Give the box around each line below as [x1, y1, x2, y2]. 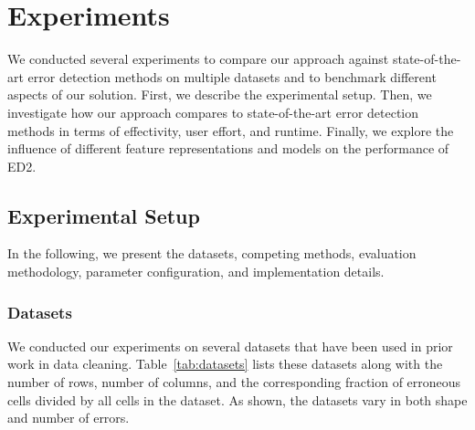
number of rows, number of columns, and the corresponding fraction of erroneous [7, 372, 461, 392]
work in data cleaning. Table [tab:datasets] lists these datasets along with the [7, 354, 443, 373]
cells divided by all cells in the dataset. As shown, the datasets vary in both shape [7, 390, 468, 409]
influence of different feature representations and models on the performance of [7, 139, 449, 158]
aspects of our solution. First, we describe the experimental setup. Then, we [7, 85, 432, 104]
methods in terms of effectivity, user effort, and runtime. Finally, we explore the [7, 121, 454, 140]
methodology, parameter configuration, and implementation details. [7, 262, 385, 281]
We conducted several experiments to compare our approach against [7, 49, 389, 68]
